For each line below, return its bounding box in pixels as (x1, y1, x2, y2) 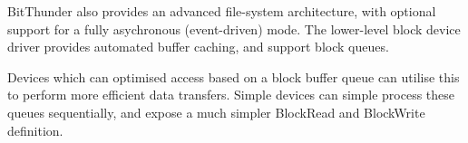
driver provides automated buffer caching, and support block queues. (7, 37, 389, 56)
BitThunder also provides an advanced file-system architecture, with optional (7, 2, 436, 20)
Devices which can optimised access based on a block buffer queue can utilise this (7, 67, 460, 86)
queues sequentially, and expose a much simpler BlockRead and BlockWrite (7, 102, 425, 121)
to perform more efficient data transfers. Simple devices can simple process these (7, 85, 455, 104)
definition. (7, 120, 63, 139)
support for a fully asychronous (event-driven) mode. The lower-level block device (7, 19, 461, 38)
